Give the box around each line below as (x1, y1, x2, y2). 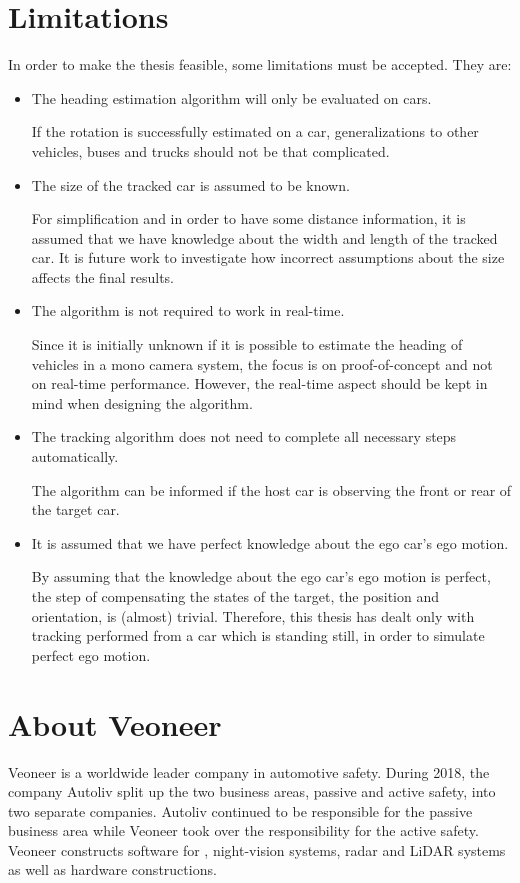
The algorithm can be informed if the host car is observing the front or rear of (31, 479, 512, 500)
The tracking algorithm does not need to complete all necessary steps (31, 426, 457, 447)
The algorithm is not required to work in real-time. (31, 300, 345, 321)
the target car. (31, 499, 120, 520)
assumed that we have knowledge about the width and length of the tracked (31, 227, 498, 248)
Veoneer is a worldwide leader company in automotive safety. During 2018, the (8, 761, 490, 782)
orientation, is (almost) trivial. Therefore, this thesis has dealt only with (31, 605, 475, 626)
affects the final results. (31, 266, 174, 287)
